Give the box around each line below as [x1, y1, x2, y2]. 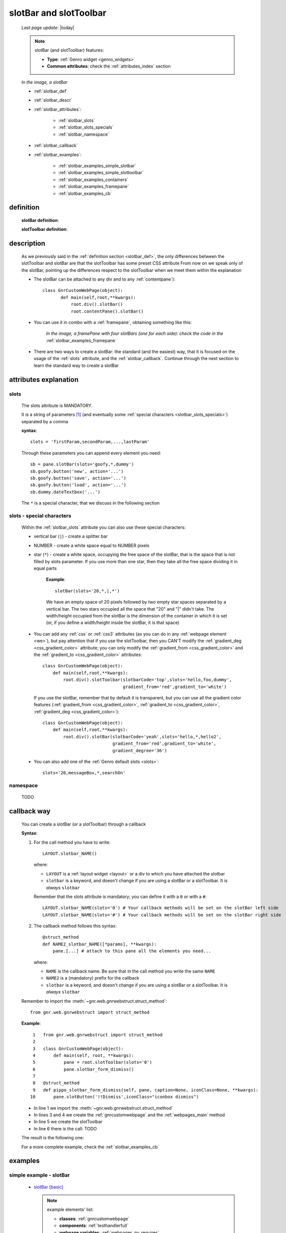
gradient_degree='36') [112, 748, 167, 753]
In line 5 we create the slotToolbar [33, 1119, 103, 1124]
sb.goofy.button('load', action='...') [30, 482, 127, 488]
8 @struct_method [32, 1080, 80, 1086]
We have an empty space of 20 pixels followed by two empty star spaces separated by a [46, 599, 226, 605]
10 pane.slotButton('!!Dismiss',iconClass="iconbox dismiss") [30, 1094, 199, 1100]
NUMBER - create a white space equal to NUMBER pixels [33, 543, 150, 548]
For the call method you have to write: [33, 839, 111, 845]
